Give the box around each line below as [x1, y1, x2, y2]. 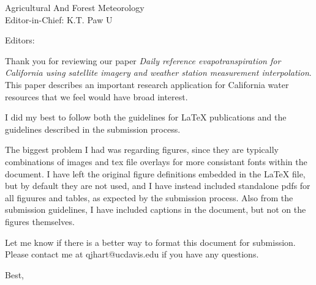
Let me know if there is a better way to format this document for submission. [5, 235, 296, 248]
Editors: [5, 34, 35, 46]
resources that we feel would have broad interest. [5, 90, 188, 103]
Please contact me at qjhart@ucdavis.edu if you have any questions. [5, 248, 259, 261]
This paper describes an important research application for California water [5, 78, 289, 91]
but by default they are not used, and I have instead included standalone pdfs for [5, 179, 310, 192]
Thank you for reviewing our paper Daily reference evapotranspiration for [5, 54, 281, 67]
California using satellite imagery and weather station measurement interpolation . [5, 66, 312, 79]
